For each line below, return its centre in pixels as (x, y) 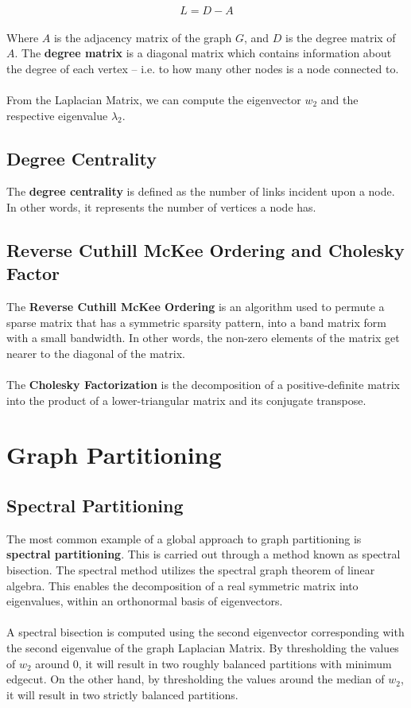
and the (339, 99)
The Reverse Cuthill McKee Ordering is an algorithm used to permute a (196, 307)
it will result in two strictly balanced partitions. (122, 694)
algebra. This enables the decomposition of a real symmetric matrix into (182, 585)
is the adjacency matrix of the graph (143, 37)
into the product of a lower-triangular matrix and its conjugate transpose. (186, 400)
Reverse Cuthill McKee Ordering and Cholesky (205, 249)
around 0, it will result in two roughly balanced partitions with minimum (213, 663)
